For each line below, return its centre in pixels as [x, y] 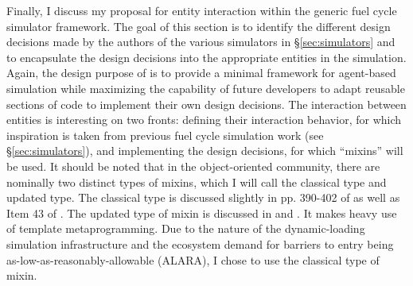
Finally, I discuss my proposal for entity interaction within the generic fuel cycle [202, 10]
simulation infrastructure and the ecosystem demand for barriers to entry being [200, 243]
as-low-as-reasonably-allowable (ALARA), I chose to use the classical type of [193, 259]
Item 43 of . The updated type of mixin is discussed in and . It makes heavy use [202, 213]
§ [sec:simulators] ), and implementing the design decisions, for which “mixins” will [205, 151]
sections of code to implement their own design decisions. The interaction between [206, 104]
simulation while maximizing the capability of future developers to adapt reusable [206, 88]
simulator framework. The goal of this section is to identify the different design [199, 26]
